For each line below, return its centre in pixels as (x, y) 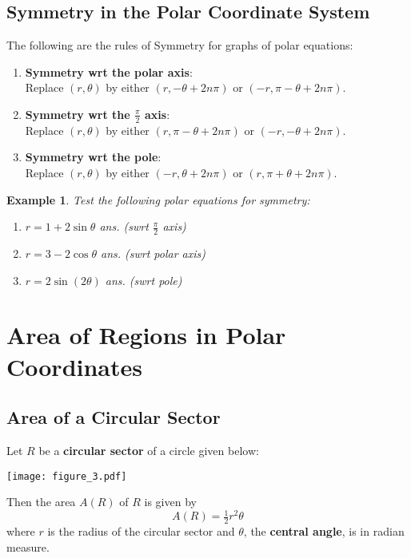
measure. (28, 546)
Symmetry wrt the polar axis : (109, 71)
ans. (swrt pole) (144, 280)
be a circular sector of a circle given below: (149, 450)
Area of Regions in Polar (146, 335)
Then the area (41, 502)
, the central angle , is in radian (324, 531)
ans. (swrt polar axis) (153, 253)
